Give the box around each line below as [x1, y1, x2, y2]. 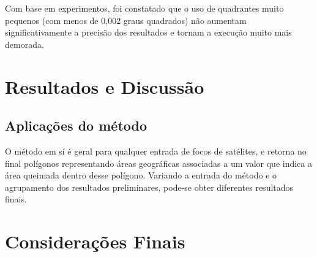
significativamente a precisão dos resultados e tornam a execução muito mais [5, 26, 292, 39]
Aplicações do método [5, 116, 147, 135]
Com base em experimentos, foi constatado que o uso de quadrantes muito [5, 2, 284, 14]
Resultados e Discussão [5, 74, 204, 99]
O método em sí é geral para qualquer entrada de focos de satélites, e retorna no [5, 144, 307, 157]
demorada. [5, 37, 44, 50]
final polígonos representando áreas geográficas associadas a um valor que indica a [5, 156, 312, 169]
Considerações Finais [5, 229, 185, 254]
